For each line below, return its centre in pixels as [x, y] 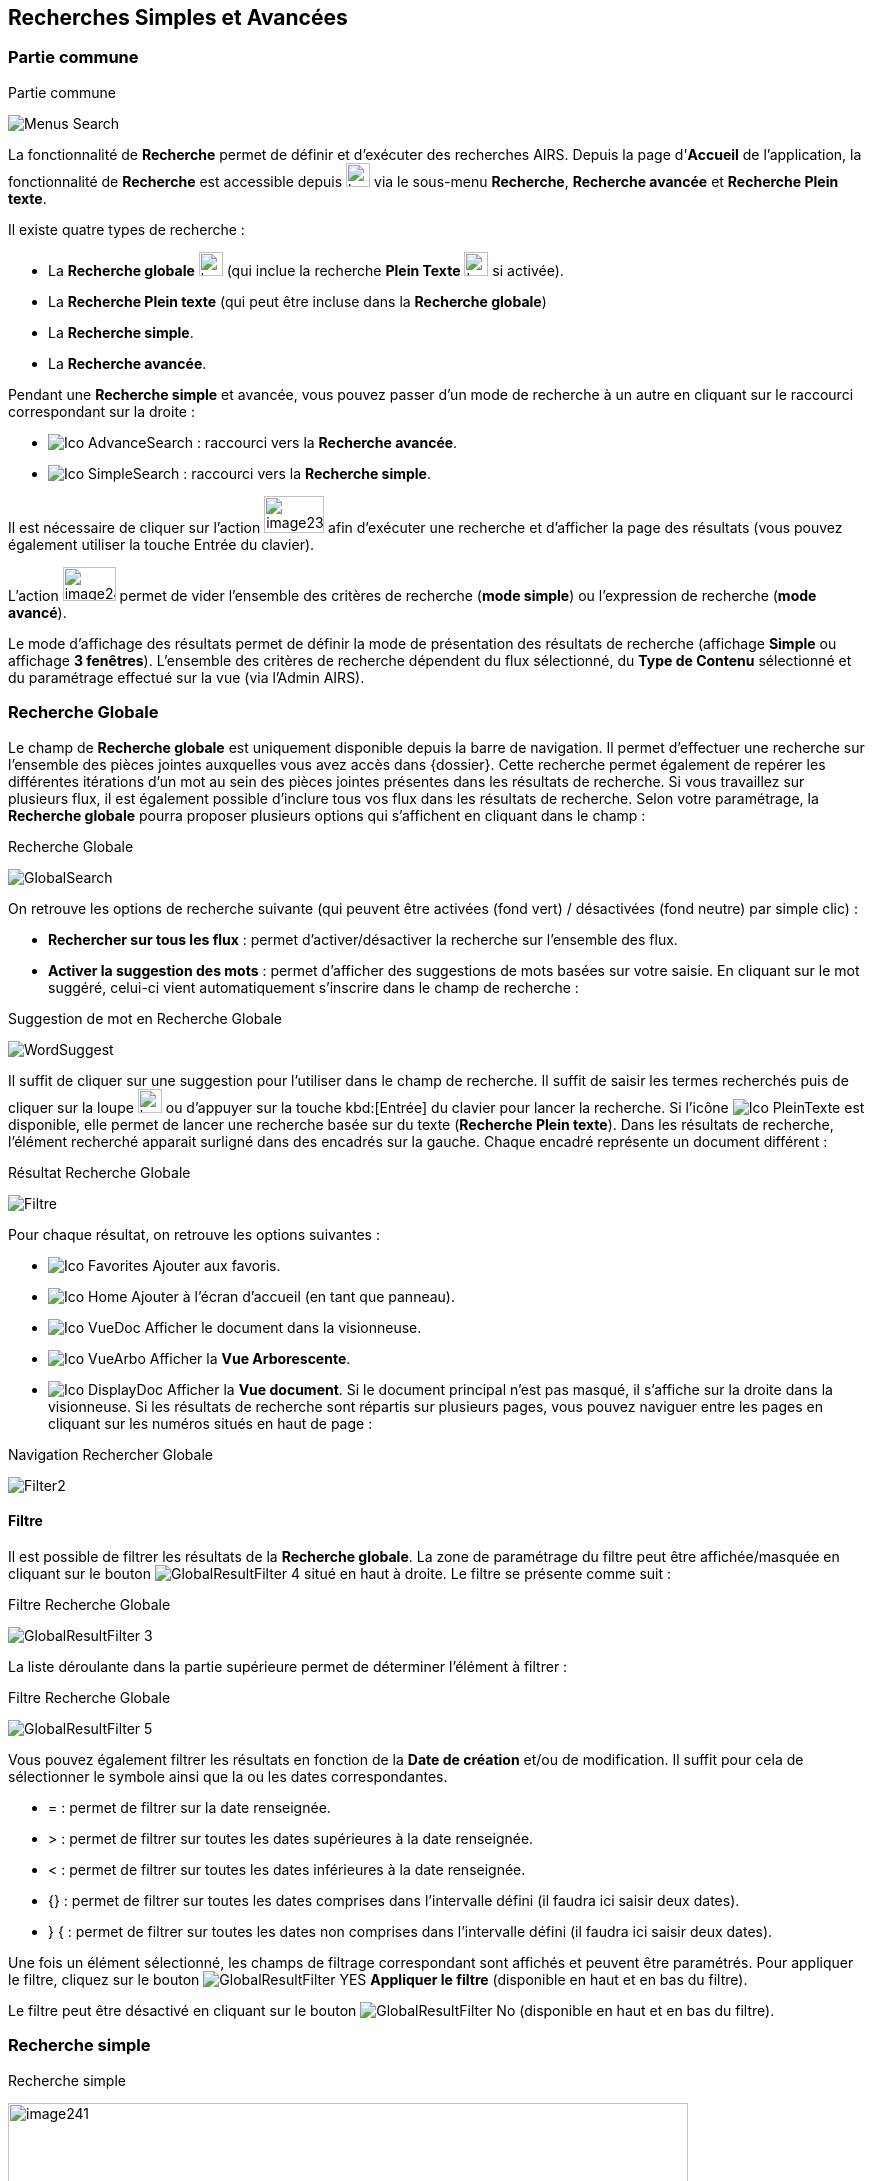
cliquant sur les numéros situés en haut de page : [210, 1423]
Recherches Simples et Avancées [178, 17]
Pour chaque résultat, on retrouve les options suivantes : [194, 1234]
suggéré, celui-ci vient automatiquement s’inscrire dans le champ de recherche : [313, 987]
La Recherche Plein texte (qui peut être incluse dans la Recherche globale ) [297, 301]
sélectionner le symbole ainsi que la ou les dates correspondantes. [228, 1776]
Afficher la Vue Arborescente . [250, 1358]
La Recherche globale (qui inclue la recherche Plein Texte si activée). [306, 270]
